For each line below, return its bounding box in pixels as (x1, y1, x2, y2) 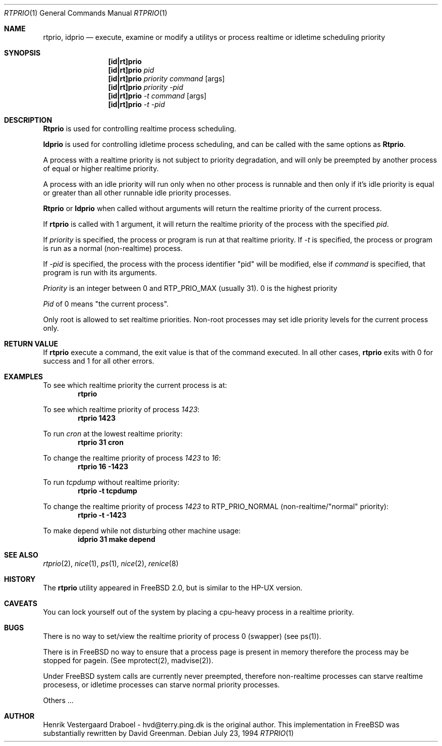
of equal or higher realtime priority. (43, 164, 159, 173)
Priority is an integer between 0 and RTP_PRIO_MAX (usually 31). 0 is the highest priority (43, 284, 338, 292)
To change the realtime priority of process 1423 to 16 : (43, 454, 221, 462)
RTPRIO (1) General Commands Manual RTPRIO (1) (4, 9, 168, 17)
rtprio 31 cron (78, 438, 124, 446)
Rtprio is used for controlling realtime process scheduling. (43, 124, 237, 133)
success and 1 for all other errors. (43, 357, 154, 365)
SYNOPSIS (4, 48, 41, 57)
